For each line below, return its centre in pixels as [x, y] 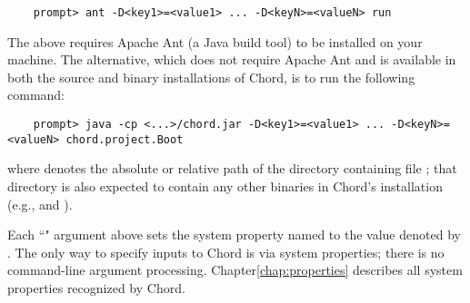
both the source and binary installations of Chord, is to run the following [211, 77]
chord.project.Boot [125, 139]
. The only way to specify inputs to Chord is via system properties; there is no [226, 252]
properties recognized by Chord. [96, 287]
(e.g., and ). [40, 204]
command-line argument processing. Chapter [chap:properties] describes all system [235, 270]
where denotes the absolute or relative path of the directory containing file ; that [232, 168]
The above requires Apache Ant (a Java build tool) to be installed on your [215, 41]
